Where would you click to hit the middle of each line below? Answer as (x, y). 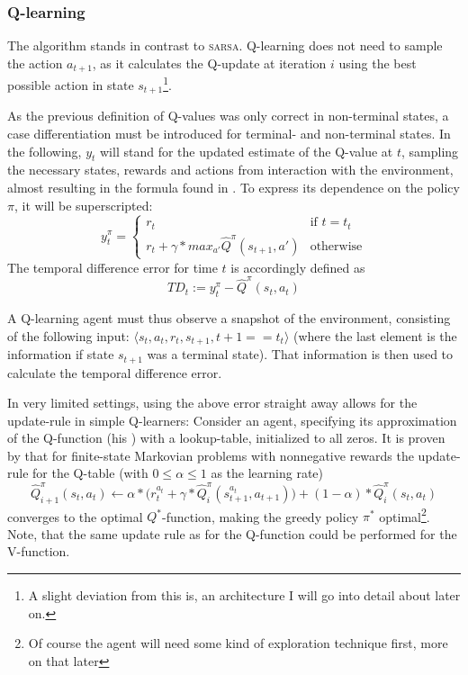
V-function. (39, 551)
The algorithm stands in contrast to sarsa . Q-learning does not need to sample (225, 45)
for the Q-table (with (90, 473)
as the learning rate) (267, 473)
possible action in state (71, 84)
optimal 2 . (405, 515)
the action (35, 63)
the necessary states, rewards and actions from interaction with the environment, (230, 170)
